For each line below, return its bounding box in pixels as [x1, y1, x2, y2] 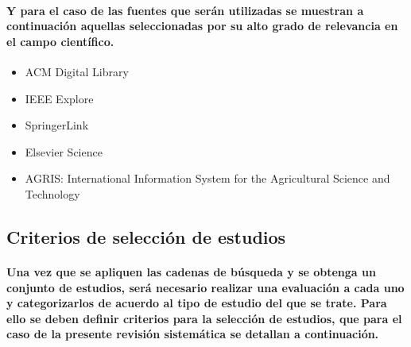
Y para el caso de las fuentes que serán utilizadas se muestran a [6, 2, 364, 18]
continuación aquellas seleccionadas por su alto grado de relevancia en [6, 17, 398, 34]
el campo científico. [6, 33, 114, 49]
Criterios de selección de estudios [6, 224, 286, 249]
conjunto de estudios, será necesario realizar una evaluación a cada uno [6, 279, 405, 295]
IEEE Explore [25, 90, 94, 106]
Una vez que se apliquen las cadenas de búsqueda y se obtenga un [6, 263, 376, 280]
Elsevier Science [25, 143, 103, 160]
